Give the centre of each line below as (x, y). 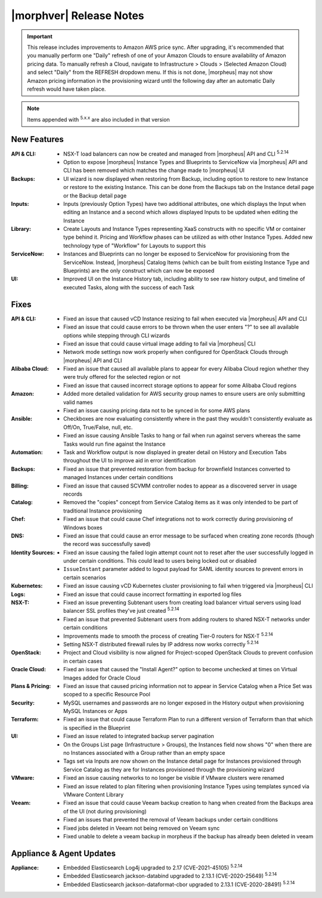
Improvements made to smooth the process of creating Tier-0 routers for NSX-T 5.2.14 (168, 635)
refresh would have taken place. (66, 89)
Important (40, 36)
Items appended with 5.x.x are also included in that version (98, 119)
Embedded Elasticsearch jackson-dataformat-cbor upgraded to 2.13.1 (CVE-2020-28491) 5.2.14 (179, 884)
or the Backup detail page (95, 195)
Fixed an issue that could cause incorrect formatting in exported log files (152, 594)
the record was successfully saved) (107, 544)
